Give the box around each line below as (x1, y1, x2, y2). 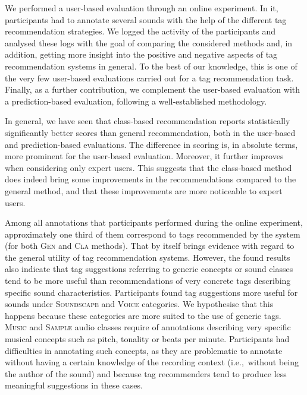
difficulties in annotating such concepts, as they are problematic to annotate (5, 344, 283, 356)
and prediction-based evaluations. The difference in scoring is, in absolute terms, (5, 138, 298, 150)
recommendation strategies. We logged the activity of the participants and (5, 25, 275, 37)
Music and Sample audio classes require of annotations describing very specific (5, 321, 291, 333)
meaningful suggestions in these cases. (5, 379, 143, 391)
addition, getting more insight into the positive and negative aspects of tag (5, 48, 278, 61)
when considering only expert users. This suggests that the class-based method (5, 161, 292, 173)
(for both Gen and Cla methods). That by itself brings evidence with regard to (5, 239, 295, 252)
